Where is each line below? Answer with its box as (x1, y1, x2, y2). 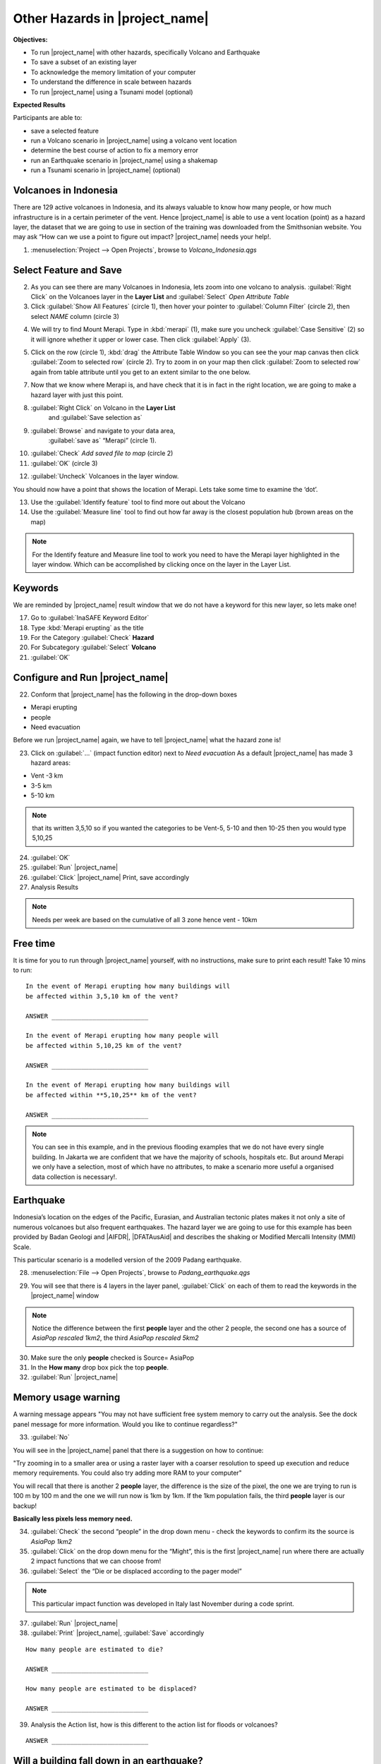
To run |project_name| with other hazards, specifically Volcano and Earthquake (30, 48, 260, 56)
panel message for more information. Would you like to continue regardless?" (13, 1420, 238, 1428)
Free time (13, 937, 56, 949)
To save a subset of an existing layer (30, 58, 137, 66)
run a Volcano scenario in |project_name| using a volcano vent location (30, 136, 237, 145)
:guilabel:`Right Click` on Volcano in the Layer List (30, 403, 176, 412)
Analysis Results (30, 883, 79, 891)
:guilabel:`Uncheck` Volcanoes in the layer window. (30, 472, 179, 481)
